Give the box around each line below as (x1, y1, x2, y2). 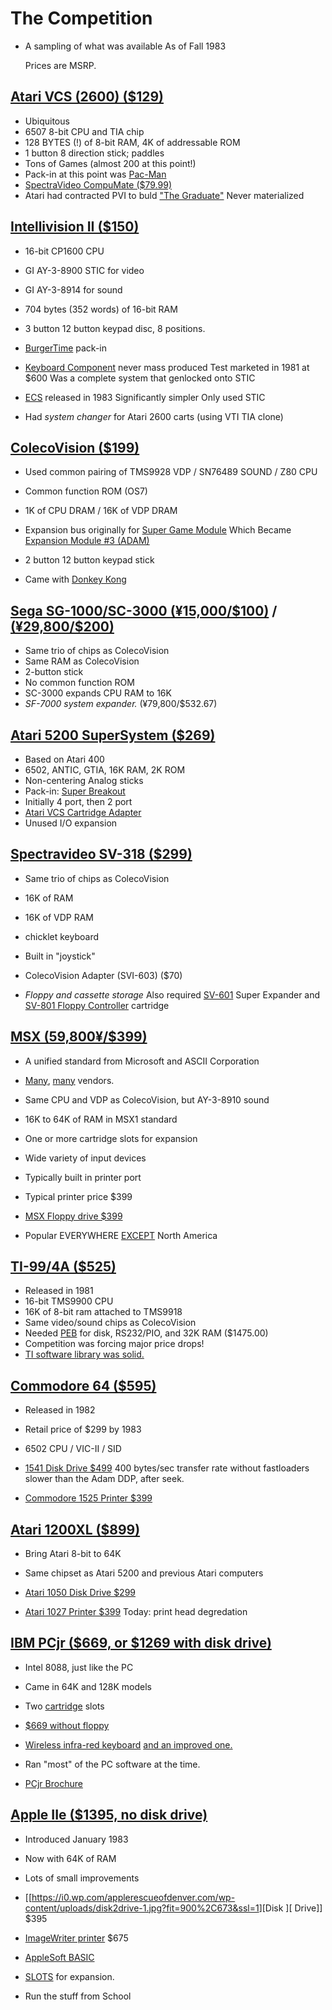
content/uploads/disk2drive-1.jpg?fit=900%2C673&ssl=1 (24, 1902, 260, 1914)
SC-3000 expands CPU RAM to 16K (24, 687, 172, 699)
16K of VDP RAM (24, 911, 94, 923)
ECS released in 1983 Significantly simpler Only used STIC (24, 391, 266, 403)
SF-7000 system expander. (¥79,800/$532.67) (24, 698, 218, 710)
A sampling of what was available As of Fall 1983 (24, 40, 227, 52)
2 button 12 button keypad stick (24, 554, 155, 566)
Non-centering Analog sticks (24, 775, 144, 786)
